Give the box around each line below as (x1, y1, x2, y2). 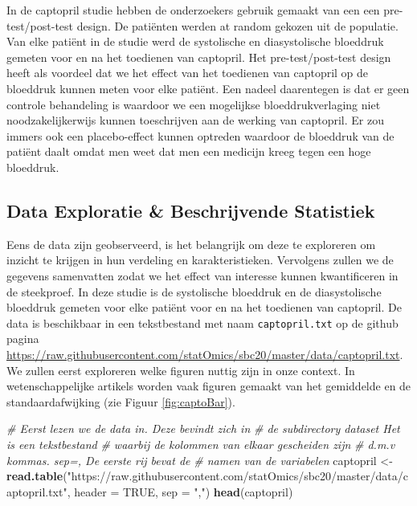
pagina (6, 330, 39, 347)
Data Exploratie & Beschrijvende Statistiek (6, 198, 375, 222)
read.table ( (6, 467, 67, 484)
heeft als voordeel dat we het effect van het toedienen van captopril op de (6, 64, 369, 81)
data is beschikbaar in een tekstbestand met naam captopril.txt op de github (6, 314, 399, 331)
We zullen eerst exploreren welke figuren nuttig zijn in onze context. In (6, 361, 355, 378)
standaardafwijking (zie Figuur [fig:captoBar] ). (6, 393, 235, 410)
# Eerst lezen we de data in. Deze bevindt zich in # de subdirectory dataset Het (6, 420, 400, 437)
